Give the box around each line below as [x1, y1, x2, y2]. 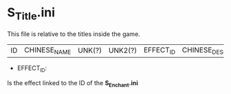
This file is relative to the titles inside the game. [7, 29, 141, 38]
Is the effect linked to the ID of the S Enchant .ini [7, 78, 139, 89]
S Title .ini [7, 5, 56, 22]
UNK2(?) [108, 46, 137, 55]
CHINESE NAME [23, 45, 71, 56]
